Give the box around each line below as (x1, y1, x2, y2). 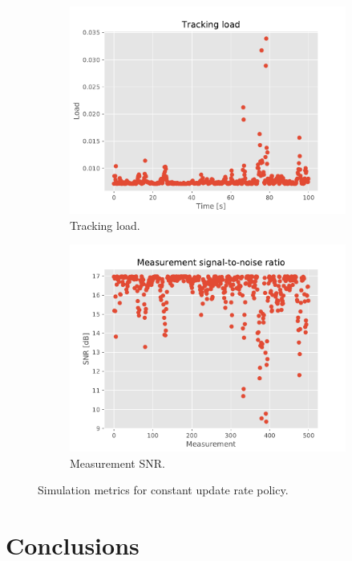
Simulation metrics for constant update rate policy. (38, 481, 289, 498)
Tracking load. (70, 216, 140, 233)
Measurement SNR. (70, 454, 165, 471)
